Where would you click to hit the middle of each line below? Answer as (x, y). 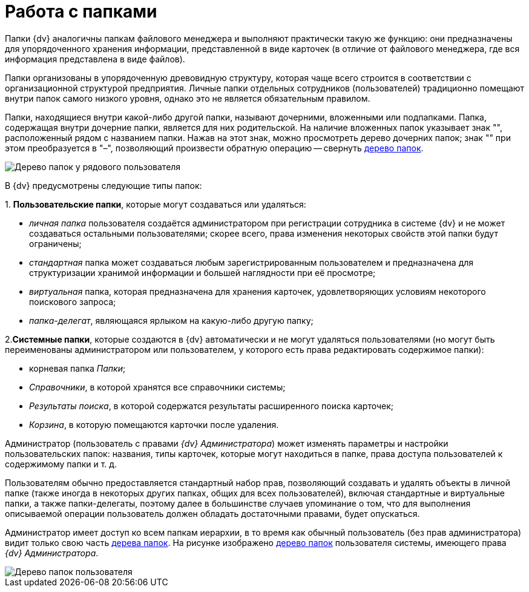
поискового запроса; (73, 301)
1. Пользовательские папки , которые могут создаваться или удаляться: (156, 204)
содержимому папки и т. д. (61, 464)
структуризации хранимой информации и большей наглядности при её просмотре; (202, 272)
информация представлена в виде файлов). (95, 59)
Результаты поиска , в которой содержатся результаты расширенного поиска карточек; (212, 406)
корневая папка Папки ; (77, 368)
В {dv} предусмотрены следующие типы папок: (103, 185)
